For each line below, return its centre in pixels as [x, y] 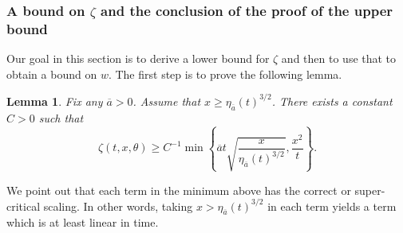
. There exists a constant [332, 101]
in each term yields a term [332, 206]
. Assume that [167, 101]
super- [370, 190]
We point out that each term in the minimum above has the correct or [179, 190]
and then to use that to [339, 58]
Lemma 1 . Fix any [55, 101]
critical [24, 206]
